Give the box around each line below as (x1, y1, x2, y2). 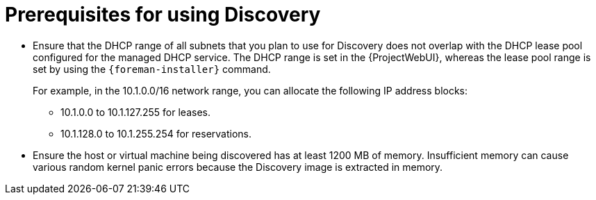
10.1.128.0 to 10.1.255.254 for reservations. (60, 127, 252, 140)
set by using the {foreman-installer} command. (33, 62, 271, 75)
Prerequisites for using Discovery (5, 3, 321, 26)
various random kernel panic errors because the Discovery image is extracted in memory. (33, 160, 443, 173)
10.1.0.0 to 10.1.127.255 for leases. (60, 106, 211, 118)
